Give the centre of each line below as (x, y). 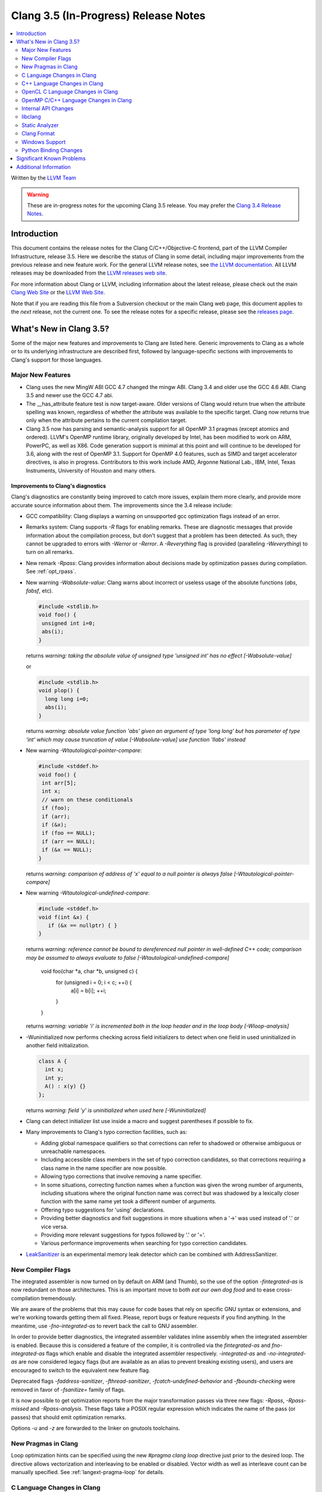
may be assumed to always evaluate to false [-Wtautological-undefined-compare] (128, 957)
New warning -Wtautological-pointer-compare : (84, 750)
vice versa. (54, 1226)
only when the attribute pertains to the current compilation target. (106, 420)
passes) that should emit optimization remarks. (69, 1417)
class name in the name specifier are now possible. (104, 1168)
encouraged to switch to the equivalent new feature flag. (80, 1370)
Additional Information (44, 167)
